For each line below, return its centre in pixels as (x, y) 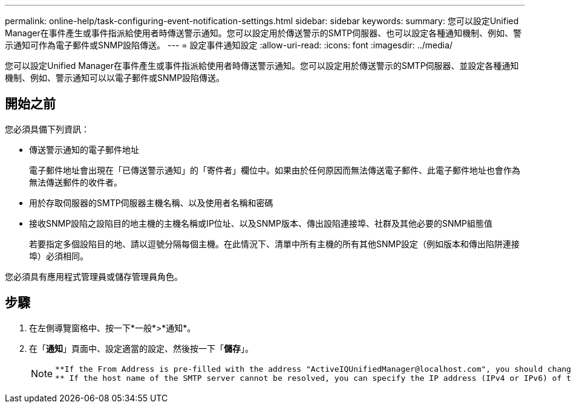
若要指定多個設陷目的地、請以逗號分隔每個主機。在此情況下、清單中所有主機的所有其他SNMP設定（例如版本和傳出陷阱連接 (275, 244)
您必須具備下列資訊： (47, 129)
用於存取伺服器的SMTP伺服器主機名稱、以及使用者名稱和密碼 (151, 202)
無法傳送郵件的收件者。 (76, 182)
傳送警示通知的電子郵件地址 (84, 149)
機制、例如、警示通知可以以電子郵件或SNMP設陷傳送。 (115, 78)
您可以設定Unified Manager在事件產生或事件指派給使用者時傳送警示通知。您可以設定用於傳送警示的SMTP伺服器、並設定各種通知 (262, 66)
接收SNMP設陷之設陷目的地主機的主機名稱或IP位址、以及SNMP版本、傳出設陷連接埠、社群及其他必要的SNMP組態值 (261, 223)
